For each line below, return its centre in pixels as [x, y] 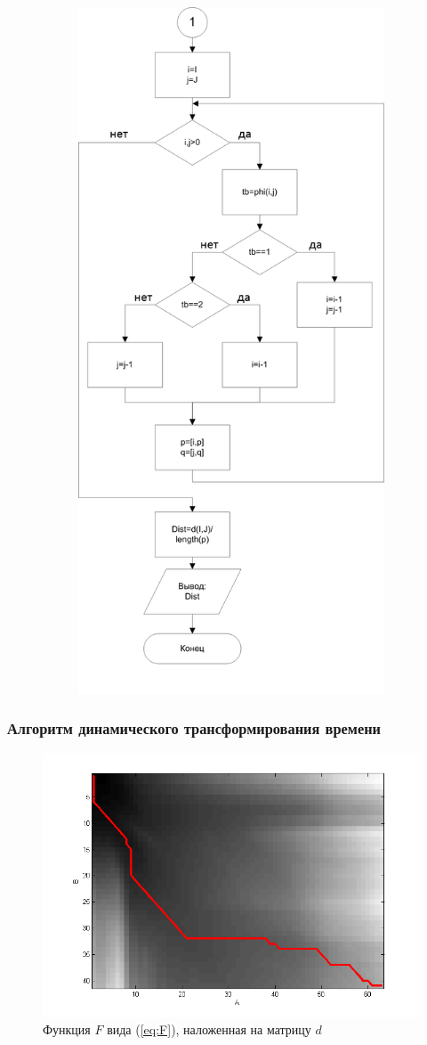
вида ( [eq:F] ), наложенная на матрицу [209, 1029]
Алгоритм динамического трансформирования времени [194, 728]
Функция [67, 1029]
